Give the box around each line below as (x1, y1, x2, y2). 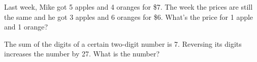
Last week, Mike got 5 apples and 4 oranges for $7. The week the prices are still (4, 2, 253, 12)
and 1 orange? (4, 21, 48, 32)
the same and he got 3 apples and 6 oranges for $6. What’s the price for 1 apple (4, 11, 253, 22)
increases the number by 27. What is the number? (4, 48, 159, 59)
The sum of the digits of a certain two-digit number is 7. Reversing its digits (4, 38, 242, 49)
